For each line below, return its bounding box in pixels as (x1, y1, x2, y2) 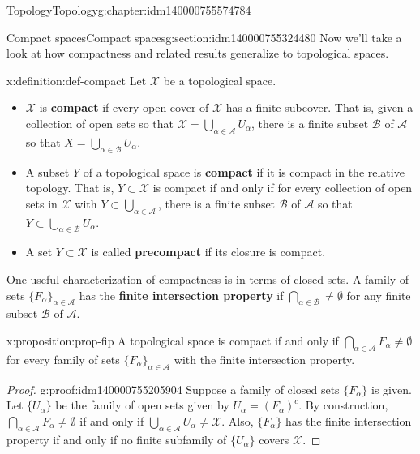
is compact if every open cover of (39, 99, 209, 116)
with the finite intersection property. (174, 350, 355, 367)
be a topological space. (163, 71, 276, 88)
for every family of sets (6, 350, 120, 367)
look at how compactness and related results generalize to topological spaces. (6, 45, 389, 62)
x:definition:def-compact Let (6, 71, 147, 88)
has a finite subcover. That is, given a (225, 99, 414, 116)
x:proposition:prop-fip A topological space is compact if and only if (6, 332, 339, 349)
